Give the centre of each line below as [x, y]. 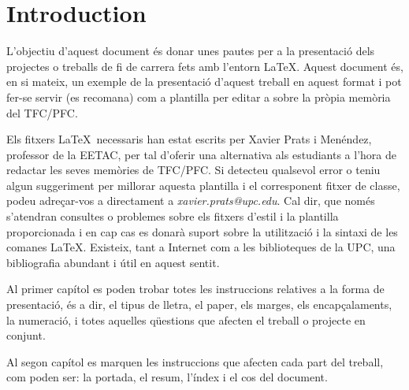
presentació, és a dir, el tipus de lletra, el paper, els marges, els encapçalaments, [199, 305]
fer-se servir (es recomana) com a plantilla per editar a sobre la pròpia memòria [199, 97]
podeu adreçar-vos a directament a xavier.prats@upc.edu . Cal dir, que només [191, 201]
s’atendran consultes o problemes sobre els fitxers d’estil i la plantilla [173, 216]
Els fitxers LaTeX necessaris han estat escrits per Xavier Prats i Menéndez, [189, 139]
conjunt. [26, 335]
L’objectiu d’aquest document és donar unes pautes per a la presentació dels [191, 51]
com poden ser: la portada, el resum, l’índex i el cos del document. [167, 377]
